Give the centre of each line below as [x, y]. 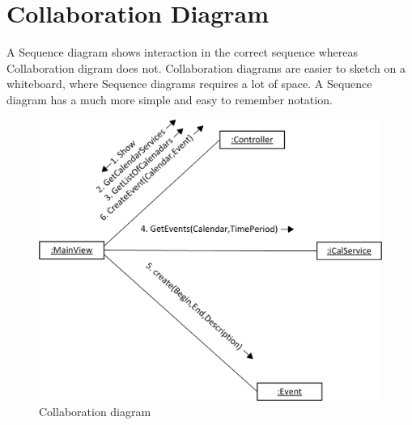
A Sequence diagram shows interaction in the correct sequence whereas [183, 52]
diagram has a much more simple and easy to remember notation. [170, 99]
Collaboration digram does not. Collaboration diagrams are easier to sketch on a [206, 67]
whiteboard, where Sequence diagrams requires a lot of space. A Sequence [189, 84]
